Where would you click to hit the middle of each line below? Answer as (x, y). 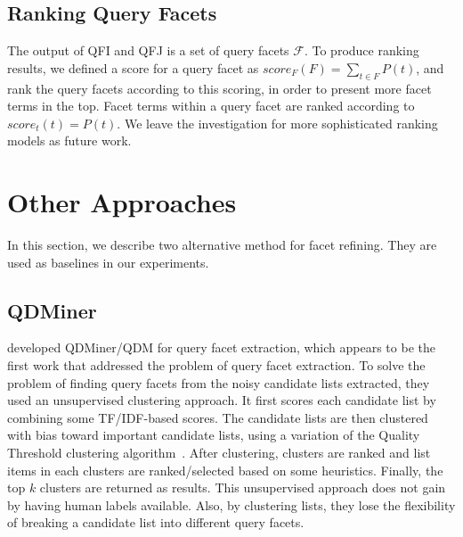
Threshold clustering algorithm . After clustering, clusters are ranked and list (219, 453)
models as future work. (69, 140)
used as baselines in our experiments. (108, 262)
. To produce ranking (361, 50)
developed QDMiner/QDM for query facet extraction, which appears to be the (221, 347)
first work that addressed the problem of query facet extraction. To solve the (216, 365)
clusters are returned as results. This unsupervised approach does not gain (243, 487)
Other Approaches (122, 202)
